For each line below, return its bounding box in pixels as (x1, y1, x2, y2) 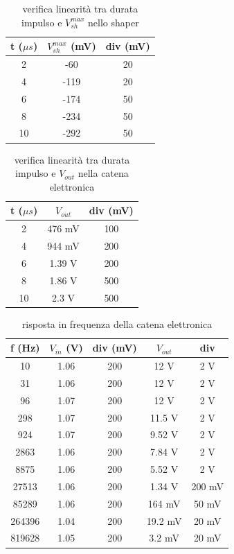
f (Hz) (10, 340, 40, 355)
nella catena (78, 166, 129, 180)
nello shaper (88, 15, 139, 29)
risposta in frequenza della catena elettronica (21, 316, 213, 331)
